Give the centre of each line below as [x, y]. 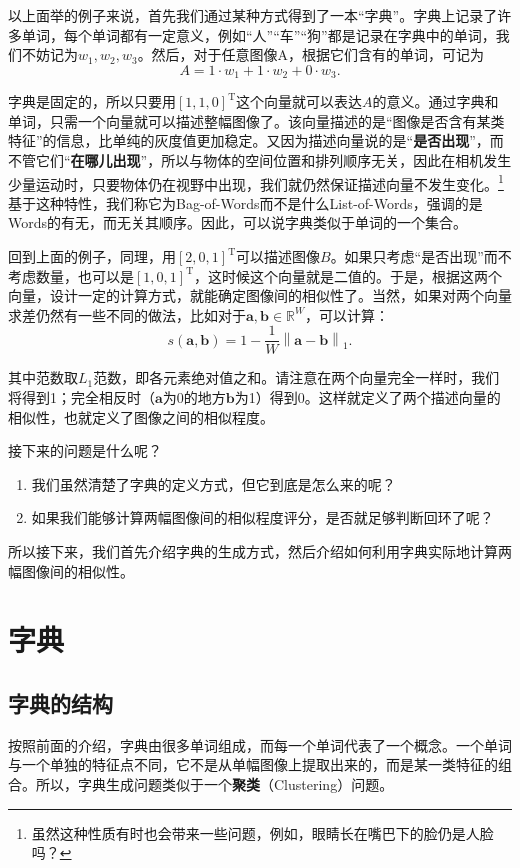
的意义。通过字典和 [435, 101]
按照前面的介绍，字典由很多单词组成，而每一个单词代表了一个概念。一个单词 [260, 744]
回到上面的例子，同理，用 [92, 256]
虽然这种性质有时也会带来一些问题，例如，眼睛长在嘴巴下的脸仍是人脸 [262, 832]
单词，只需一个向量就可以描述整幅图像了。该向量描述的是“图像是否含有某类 [256, 120]
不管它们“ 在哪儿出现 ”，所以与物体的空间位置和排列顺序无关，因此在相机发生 [260, 160]
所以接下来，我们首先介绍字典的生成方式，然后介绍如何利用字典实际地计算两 [260, 551]
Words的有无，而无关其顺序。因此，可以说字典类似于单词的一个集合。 [238, 222]
